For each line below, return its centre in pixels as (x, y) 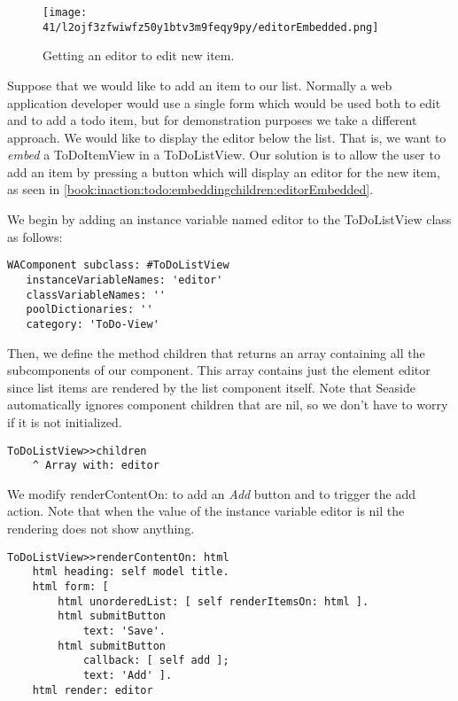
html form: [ (70, 586)
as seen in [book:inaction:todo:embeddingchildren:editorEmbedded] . (190, 189)
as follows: (35, 236)
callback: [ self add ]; (156, 661)
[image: (65, 12)
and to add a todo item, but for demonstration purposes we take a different (212, 120)
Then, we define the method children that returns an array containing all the (216, 352)
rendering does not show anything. (101, 528)
